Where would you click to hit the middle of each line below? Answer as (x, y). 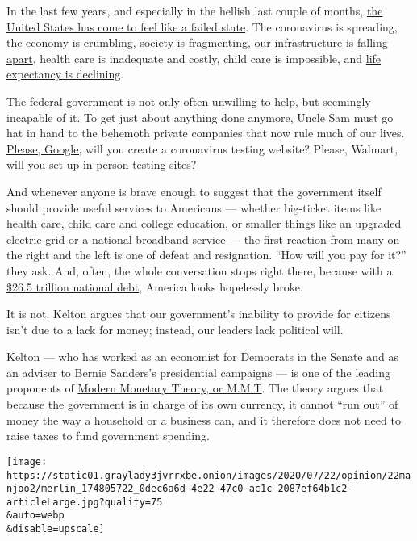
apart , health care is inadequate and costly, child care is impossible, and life (194, 58)
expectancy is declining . (65, 74)
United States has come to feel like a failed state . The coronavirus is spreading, (202, 26)
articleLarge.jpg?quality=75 (85, 502)
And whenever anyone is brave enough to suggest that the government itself (194, 191)
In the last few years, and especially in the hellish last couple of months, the (195, 10)
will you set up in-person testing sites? (102, 164)
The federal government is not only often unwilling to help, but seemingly (189, 101)
